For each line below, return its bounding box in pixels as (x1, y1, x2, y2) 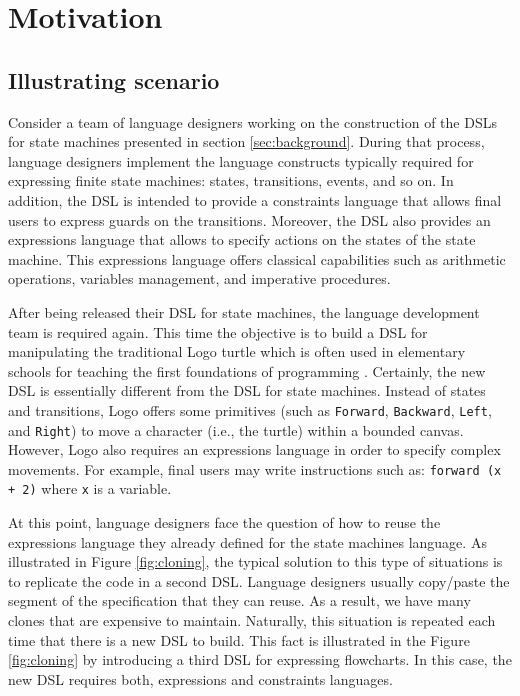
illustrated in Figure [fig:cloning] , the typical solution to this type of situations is (8, 551, 503, 572)
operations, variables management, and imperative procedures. (8, 268, 391, 289)
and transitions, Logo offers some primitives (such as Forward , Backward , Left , (8, 399, 492, 420)
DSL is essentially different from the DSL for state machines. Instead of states (8, 380, 486, 401)
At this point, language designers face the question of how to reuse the (8, 512, 441, 533)
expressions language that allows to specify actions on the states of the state (8, 229, 476, 250)
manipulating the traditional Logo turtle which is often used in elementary (8, 341, 466, 362)
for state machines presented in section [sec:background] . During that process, (8, 131, 485, 152)
